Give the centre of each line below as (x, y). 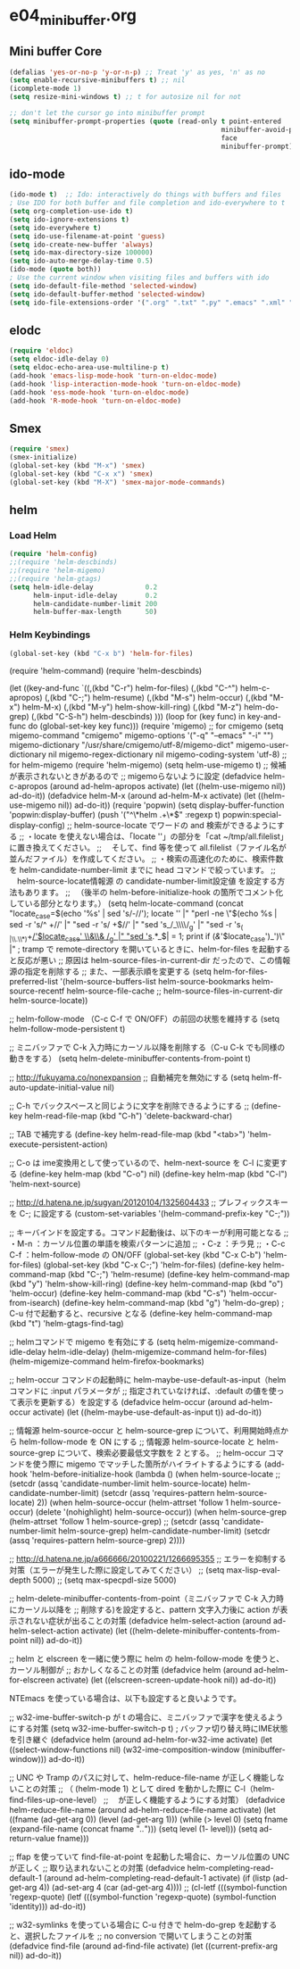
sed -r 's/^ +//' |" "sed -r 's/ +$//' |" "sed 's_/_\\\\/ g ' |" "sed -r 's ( (126, 926)
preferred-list (34, 981)
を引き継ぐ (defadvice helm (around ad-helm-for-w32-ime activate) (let (141, 1739)
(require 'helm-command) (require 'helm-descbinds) (106, 670)
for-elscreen (32, 1680)
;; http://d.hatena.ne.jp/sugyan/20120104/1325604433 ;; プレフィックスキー (149, 1202)
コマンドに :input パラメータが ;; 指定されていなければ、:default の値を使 (143, 1391)
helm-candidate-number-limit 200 (95, 603)
